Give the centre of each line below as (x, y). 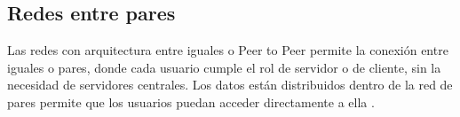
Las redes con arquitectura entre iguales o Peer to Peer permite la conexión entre (228, 50)
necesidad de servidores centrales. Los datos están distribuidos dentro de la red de (230, 85)
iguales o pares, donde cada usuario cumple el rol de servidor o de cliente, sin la (224, 67)
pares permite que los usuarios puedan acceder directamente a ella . (191, 101)
